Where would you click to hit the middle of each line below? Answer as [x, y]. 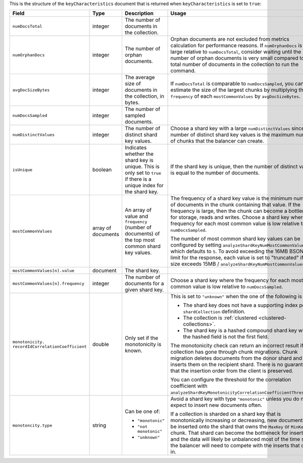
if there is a [138, 179]
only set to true [143, 173]
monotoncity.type [32, 425]
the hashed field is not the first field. [226, 337]
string [99, 425]
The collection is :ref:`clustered [220, 318]
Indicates [136, 148]
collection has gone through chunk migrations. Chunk [234, 352]
